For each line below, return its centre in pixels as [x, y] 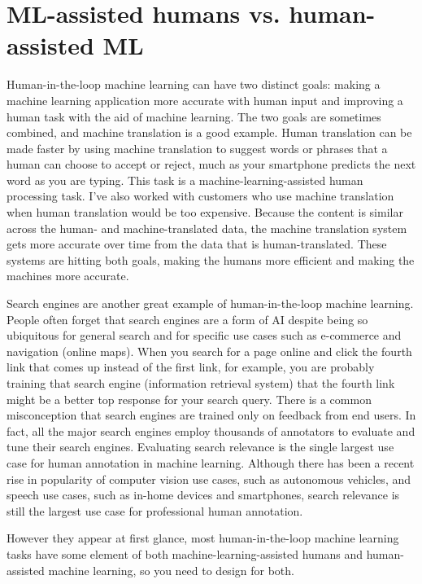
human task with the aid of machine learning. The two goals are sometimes [194, 116]
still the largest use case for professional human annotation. [155, 510]
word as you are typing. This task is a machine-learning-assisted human [185, 180]
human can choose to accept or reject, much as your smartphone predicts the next [211, 164]
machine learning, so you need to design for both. [171, 570]
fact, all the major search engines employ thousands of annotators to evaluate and [211, 430]
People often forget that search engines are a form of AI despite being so [187, 319]
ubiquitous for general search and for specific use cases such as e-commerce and [204, 335]
